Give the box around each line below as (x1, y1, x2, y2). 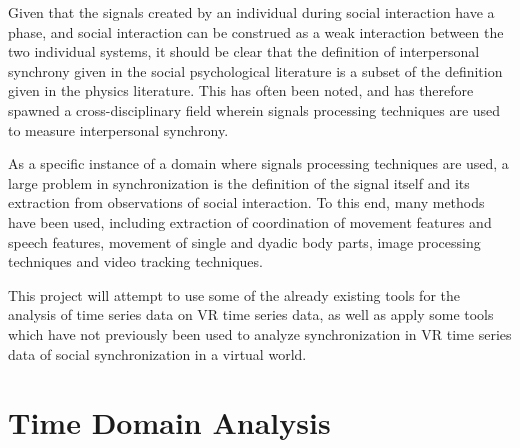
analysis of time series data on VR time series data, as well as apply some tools (8, 304, 494, 325)
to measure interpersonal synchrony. (8, 119, 229, 140)
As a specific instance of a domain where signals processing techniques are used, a (8, 153, 509, 174)
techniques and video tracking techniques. (8, 251, 263, 272)
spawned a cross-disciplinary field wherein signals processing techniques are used (8, 99, 501, 120)
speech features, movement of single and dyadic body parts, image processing (8, 231, 481, 252)
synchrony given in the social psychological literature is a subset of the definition (8, 60, 503, 81)
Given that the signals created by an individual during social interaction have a (8, 2, 495, 22)
